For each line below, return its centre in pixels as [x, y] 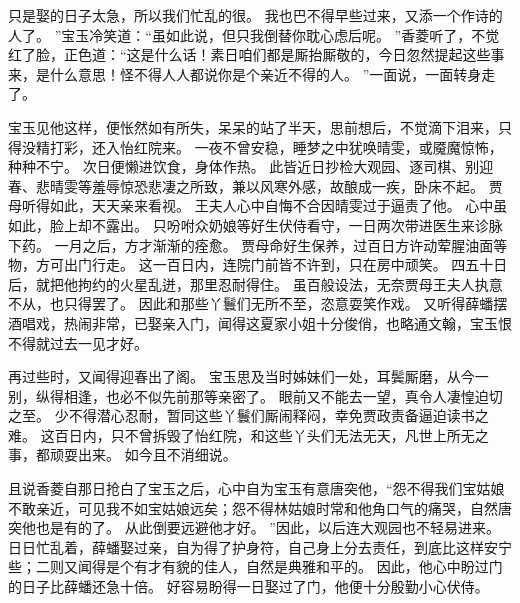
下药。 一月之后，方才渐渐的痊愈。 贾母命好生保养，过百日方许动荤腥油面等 [258, 244]
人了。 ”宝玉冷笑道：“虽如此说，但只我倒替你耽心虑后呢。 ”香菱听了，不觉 [254, 34]
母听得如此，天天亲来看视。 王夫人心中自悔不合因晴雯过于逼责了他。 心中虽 [258, 205]
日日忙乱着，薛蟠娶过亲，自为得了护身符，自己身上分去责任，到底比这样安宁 [260, 546]
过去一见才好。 [98, 342]
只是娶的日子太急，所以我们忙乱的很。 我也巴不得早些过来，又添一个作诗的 [255, 15]
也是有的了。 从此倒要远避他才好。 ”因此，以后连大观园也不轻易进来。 [267, 527]
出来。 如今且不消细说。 [157, 454]
